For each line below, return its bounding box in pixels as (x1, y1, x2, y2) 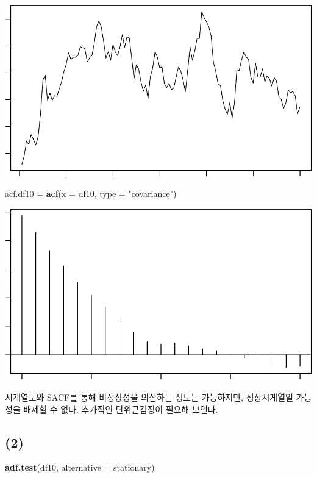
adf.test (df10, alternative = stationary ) (5, 461, 155, 474)
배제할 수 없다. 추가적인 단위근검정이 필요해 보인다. (23, 402, 218, 415)
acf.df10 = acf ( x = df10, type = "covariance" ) (5, 187, 177, 200)
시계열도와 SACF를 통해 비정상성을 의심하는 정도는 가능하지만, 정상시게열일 (5, 391, 293, 404)
